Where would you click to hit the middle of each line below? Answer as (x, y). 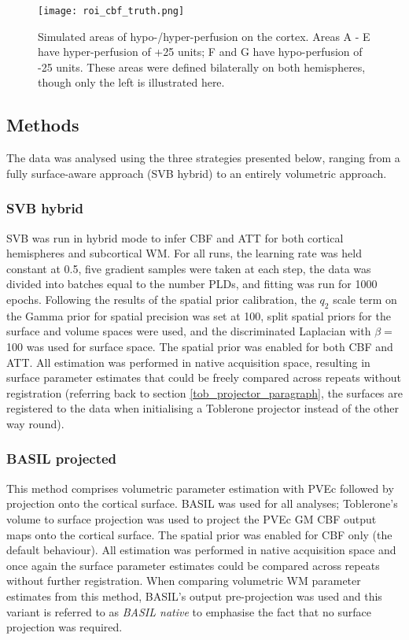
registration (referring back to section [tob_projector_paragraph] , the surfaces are (205, 392)
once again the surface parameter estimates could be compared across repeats (193, 565)
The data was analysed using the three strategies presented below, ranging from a (203, 158)
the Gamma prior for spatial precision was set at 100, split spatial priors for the (199, 315)
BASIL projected (62, 459)
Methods (43, 125)
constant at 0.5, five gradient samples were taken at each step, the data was (189, 268)
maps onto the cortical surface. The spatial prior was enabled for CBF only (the (199, 534)
